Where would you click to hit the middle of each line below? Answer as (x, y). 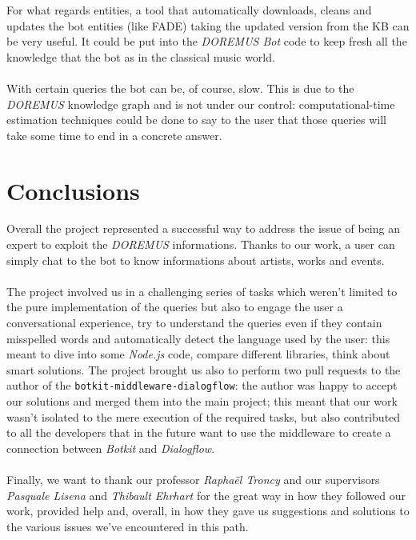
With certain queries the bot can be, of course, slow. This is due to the (180, 88)
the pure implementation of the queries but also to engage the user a (175, 307)
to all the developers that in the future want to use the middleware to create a (199, 432)
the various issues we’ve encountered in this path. (128, 526)
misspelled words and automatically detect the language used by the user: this (198, 338)
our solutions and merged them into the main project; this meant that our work (202, 401)
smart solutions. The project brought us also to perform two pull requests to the (204, 369)
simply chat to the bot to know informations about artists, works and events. (196, 260)
